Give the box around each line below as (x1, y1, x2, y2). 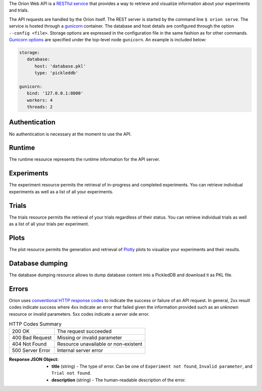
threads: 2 (27, 104, 53, 110)
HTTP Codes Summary (9, 321, 62, 327)
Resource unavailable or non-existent (57, 340, 143, 347)
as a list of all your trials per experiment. (9, 221, 89, 227)
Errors (9, 285, 29, 293)
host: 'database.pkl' (34, 63, 86, 69)
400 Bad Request (12, 334, 52, 341)
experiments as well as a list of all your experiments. (9, 188, 114, 194)
